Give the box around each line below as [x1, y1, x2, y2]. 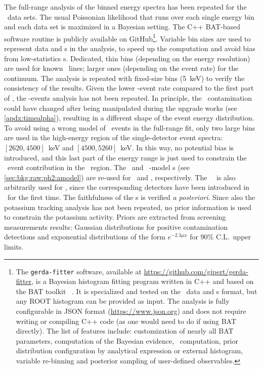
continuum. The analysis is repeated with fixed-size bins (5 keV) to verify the [4, 72, 245, 83]
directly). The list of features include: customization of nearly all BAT [16, 325, 234, 336]
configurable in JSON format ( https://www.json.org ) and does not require [16, 305, 246, 316]
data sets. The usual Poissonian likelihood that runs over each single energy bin [7, 11, 254, 22]
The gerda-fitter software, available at [16, 266, 142, 276]
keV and [48, 142, 74, 152]
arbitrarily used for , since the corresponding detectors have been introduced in [4, 182, 249, 192]
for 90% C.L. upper [190, 231, 251, 242]
